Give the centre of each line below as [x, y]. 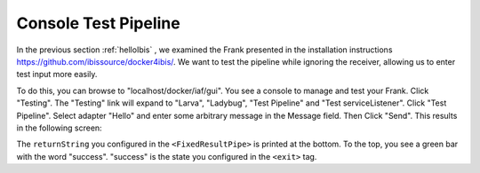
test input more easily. [57, 75]
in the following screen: [59, 128]
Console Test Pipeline [99, 23]
